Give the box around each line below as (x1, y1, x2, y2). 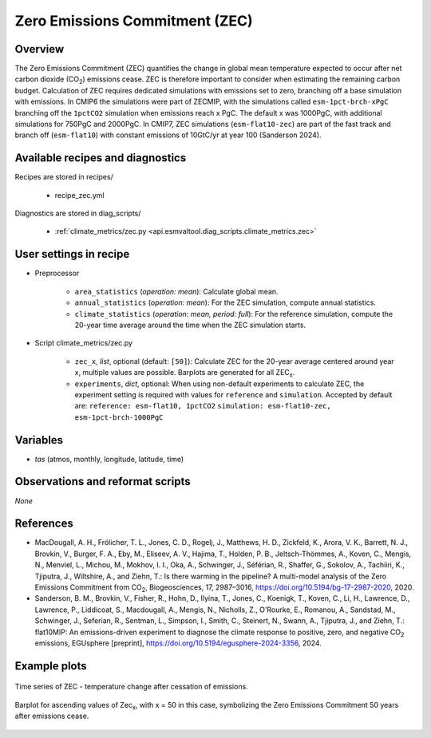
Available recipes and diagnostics (14, 152, 187, 165)
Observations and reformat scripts (14, 475, 191, 488)
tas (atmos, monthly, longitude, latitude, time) (34, 454, 184, 464)
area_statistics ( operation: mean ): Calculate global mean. (74, 286, 279, 296)
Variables (14, 433, 64, 447)
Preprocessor (34, 268, 80, 278)
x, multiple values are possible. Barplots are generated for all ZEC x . (74, 368, 295, 379)
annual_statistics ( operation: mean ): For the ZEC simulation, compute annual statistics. (74, 298, 377, 307)
